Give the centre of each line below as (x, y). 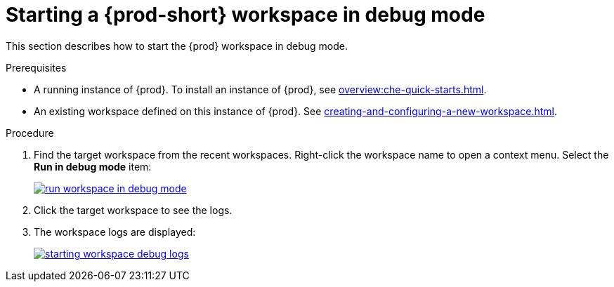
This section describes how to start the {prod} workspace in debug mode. (177, 46)
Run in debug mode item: (93, 166)
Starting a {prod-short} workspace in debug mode (246, 15)
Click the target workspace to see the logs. (133, 210)
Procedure (30, 133)
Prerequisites (36, 67)
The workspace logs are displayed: (115, 232)
